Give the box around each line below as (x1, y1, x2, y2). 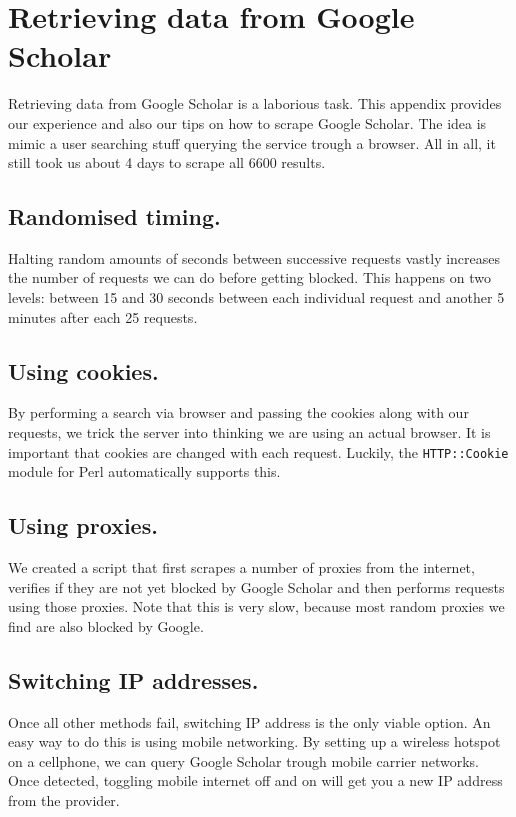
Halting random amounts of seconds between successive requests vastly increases (8, 247, 501, 268)
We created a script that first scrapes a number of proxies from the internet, (8, 557, 475, 578)
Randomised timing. (8, 201, 221, 232)
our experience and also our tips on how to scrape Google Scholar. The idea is (8, 112, 487, 133)
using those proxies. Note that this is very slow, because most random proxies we (8, 596, 505, 617)
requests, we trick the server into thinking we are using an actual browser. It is (8, 422, 491, 443)
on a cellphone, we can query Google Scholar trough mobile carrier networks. (8, 750, 480, 771)
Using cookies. (8, 355, 159, 386)
